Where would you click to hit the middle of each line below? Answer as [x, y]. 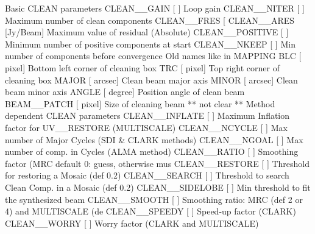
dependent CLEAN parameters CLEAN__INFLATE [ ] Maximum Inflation [147, 115]
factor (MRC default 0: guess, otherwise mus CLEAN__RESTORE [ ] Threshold [157, 163]
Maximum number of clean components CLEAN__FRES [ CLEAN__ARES [150, 20]
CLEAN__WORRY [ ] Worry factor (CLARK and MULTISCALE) [132, 223]
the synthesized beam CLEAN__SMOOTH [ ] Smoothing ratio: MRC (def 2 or [154, 199]
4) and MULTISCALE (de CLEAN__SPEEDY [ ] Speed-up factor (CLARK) [150, 211]
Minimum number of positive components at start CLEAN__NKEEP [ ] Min [150, 44]
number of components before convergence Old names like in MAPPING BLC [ [153, 56]
